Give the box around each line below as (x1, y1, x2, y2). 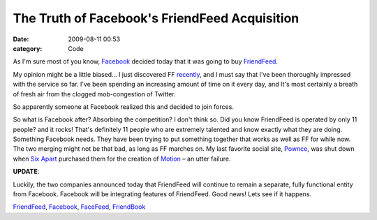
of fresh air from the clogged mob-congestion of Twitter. (13, 89, 176, 98)
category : (13, 44, 43, 52)
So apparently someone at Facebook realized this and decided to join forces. (13, 102, 234, 111)
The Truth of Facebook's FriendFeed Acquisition (13, 10, 300, 26)
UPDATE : (13, 168, 40, 176)
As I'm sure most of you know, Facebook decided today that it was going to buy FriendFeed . (13, 57, 279, 66)
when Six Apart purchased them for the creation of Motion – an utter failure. (13, 154, 231, 163)
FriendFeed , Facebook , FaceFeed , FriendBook (13, 203, 146, 211)
